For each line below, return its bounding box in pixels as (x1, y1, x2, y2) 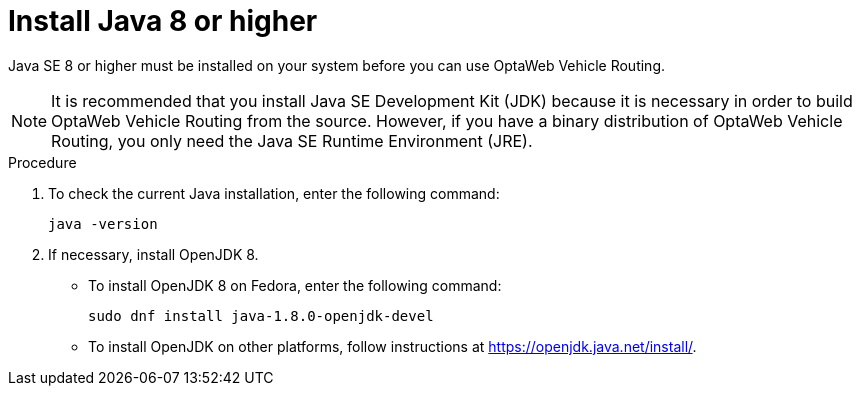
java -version (48, 215, 158, 232)
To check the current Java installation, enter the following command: (48, 184, 500, 202)
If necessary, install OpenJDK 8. (48, 245, 259, 263)
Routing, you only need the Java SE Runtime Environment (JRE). (51, 130, 533, 151)
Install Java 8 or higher (8, 4, 318, 38)
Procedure (8, 153, 77, 171)
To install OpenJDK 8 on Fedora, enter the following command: (88, 276, 502, 294)
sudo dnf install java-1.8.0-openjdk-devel (88, 307, 434, 324)
